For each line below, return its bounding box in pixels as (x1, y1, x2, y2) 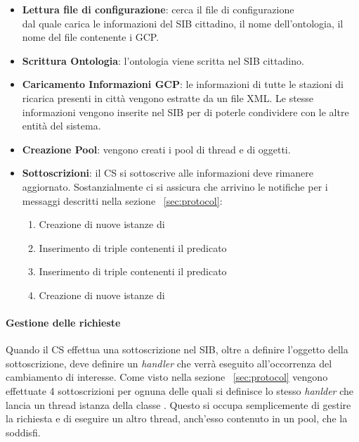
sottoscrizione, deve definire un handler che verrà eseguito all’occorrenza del (6, 355, 332, 370)
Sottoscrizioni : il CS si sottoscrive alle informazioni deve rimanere (22, 165, 313, 180)
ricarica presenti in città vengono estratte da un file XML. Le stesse (22, 90, 314, 105)
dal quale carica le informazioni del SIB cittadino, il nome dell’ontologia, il (22, 15, 344, 30)
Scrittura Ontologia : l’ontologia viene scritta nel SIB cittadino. (22, 53, 304, 68)
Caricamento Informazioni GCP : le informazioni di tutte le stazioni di (22, 77, 344, 91)
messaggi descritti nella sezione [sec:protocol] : (22, 193, 223, 208)
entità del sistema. (22, 118, 101, 133)
